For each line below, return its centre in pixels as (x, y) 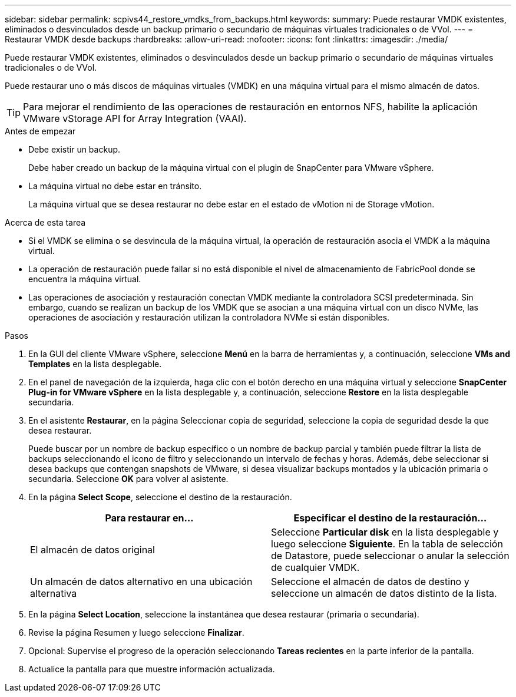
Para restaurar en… (149, 518)
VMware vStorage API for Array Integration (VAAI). (135, 118)
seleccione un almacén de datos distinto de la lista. (384, 593)
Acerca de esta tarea (45, 222)
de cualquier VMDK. (315, 567)
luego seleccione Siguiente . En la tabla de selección (387, 544)
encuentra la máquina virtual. (85, 279)
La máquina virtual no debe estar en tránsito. (115, 186)
